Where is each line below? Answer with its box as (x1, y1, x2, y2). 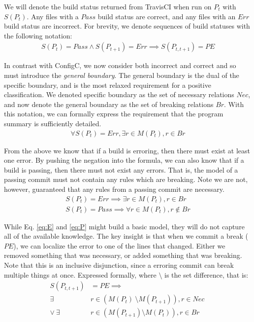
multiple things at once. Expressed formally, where (4, 269, 157, 280)
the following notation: (4, 30, 72, 40)
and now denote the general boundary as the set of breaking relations (4, 99, 214, 109)
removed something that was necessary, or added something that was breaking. (4, 250, 242, 260)
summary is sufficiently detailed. (4, 118, 101, 128)
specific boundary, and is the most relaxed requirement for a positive (4, 79, 211, 90)
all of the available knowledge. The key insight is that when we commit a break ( (4, 231, 248, 241)
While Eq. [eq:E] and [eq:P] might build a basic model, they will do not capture (4, 221, 245, 231)
